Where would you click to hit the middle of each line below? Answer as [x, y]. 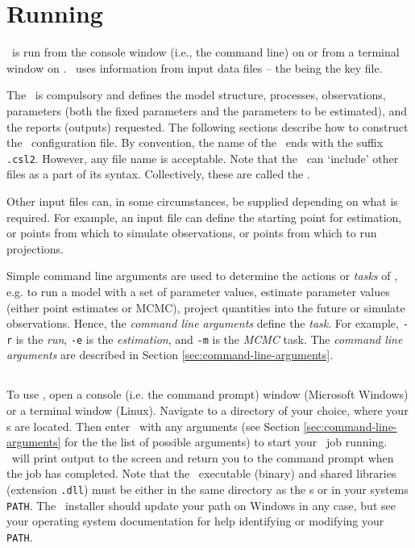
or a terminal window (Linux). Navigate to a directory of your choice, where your [207, 410]
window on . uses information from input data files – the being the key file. [195, 67]
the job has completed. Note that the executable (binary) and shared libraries [201, 473]
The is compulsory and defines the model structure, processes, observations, [196, 95]
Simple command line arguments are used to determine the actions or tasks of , [202, 276]
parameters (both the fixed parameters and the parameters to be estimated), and [207, 110]
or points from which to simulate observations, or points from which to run [192, 233]
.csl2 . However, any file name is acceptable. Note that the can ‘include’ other [203, 158]
